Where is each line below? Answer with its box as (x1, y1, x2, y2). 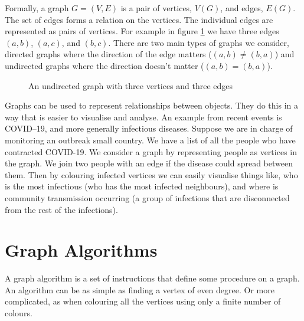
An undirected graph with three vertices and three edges (28, 79, 233, 91)
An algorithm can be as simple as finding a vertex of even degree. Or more (5, 283, 274, 296)
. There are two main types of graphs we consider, (108, 36, 289, 48)
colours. (5, 307, 32, 319)
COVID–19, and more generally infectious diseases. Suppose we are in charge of (5, 122, 293, 135)
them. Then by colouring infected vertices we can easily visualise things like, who (5, 168, 298, 181)
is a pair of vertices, (120, 2, 192, 14)
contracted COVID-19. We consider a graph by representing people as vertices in (5, 145, 297, 158)
